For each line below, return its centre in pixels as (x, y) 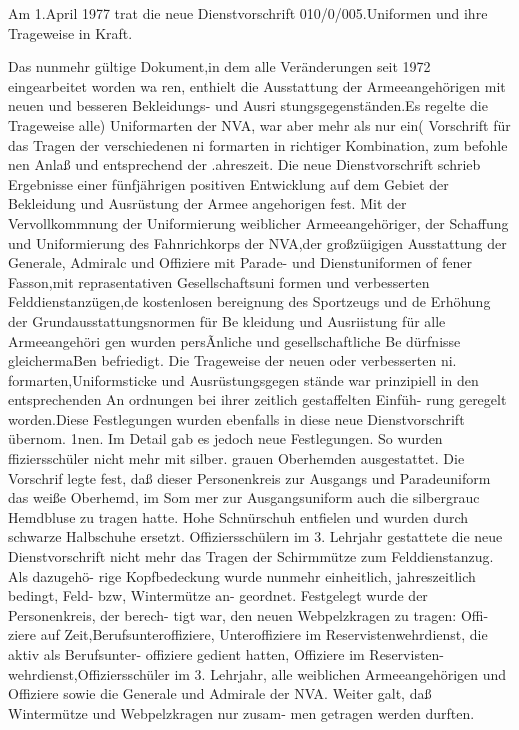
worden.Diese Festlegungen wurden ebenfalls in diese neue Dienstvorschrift (236, 418)
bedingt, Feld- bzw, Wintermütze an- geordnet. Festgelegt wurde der (218, 595)
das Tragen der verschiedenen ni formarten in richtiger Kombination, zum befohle (258, 144)
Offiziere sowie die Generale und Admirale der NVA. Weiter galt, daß (220, 693)
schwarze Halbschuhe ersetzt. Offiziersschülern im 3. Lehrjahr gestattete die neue (255, 536)
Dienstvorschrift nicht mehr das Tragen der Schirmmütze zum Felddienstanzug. (251, 556)
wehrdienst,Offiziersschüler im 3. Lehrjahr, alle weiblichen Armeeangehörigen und (257, 673)
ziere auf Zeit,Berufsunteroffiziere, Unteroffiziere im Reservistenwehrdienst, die (248, 634)
